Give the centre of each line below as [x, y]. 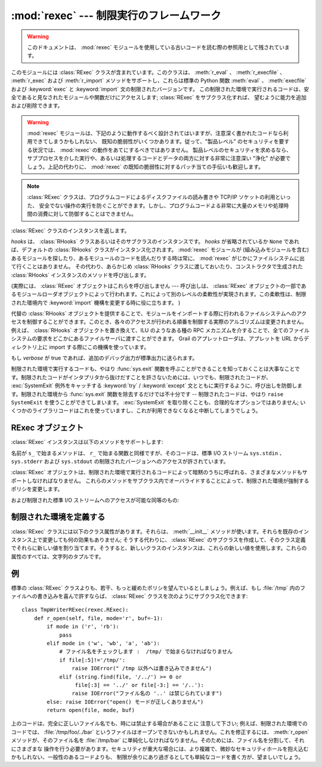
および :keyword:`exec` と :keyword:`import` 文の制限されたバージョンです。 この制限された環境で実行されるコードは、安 [160, 89]
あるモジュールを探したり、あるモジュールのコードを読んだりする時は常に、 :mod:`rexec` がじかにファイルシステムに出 [158, 258]
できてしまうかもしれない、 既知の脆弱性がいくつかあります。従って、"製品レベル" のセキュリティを [156, 142]
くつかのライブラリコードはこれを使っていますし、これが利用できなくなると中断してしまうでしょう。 [136, 411]
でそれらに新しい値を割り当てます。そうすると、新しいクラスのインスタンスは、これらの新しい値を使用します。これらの [159, 548]
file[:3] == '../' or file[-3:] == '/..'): [139, 685]
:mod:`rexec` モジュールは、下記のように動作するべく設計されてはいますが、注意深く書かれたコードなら [155, 133]
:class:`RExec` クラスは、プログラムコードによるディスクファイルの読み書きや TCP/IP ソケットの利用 [151, 197]
